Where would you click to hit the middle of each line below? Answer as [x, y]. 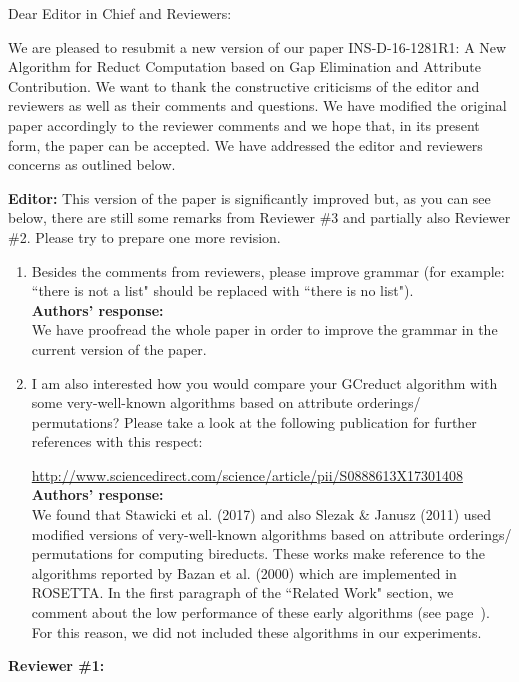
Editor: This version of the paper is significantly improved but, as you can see [249, 197]
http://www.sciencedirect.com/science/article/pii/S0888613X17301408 [247, 474]
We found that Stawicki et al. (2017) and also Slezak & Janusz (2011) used [261, 514]
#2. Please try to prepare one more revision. [144, 236]
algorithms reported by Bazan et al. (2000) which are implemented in [244, 572]
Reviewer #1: [56, 665]
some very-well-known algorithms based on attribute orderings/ [226, 402]
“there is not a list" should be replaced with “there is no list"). [222, 290]
